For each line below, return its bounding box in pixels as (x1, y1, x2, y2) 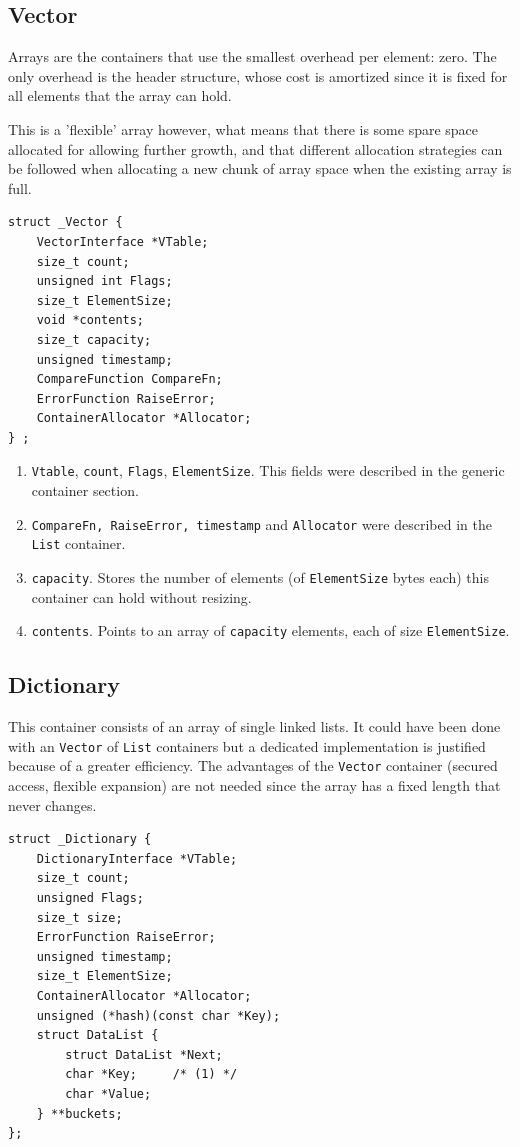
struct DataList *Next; (65, 1047, 223, 1062)
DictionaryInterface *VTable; (36, 851, 238, 866)
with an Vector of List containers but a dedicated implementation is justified (8, 735, 486, 756)
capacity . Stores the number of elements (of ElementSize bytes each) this (31, 567, 490, 588)
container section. (31, 480, 139, 501)
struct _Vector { (8, 215, 123, 230)
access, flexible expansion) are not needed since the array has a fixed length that (8, 775, 501, 796)
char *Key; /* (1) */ (65, 1067, 238, 1082)
